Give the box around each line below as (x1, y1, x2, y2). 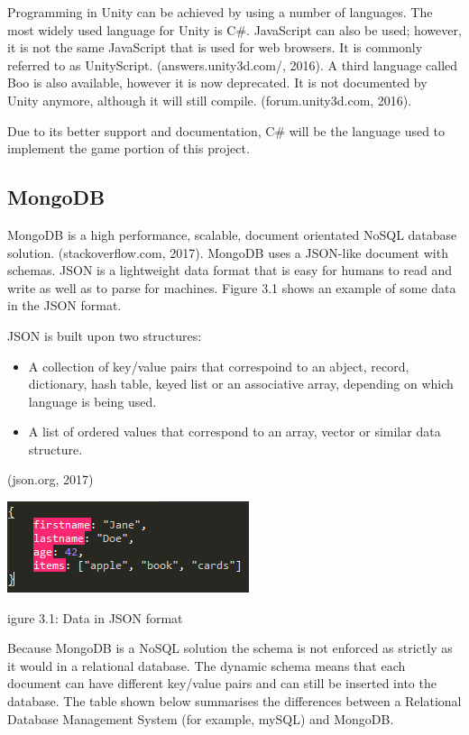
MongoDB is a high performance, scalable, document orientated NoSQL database (7, 225, 457, 243)
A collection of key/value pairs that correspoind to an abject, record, (28, 356, 409, 375)
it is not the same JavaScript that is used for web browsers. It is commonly (7, 38, 423, 57)
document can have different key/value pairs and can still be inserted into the (7, 674, 437, 693)
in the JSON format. (7, 296, 122, 315)
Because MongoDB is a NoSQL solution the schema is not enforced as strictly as (7, 639, 453, 657)
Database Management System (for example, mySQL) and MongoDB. (7, 709, 394, 728)
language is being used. (28, 391, 157, 410)
